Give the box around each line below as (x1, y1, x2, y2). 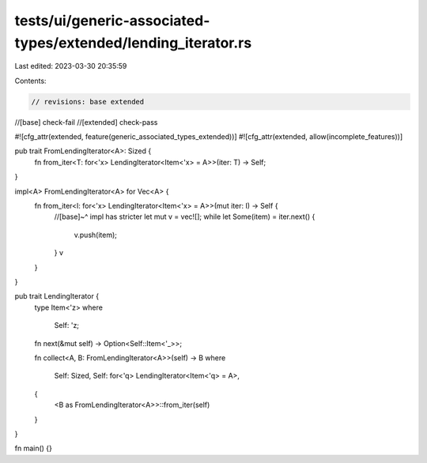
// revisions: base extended (31, 97, 145, 106)
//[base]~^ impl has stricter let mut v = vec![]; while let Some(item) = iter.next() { (54, 212, 316, 221)
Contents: (14, 76, 47, 85)
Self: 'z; (54, 321, 79, 330)
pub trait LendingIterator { (14, 292, 99, 301)
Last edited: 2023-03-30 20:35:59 (14, 62, 127, 71)
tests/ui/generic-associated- (14, 12, 210, 29)
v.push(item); (74, 230, 118, 239)
